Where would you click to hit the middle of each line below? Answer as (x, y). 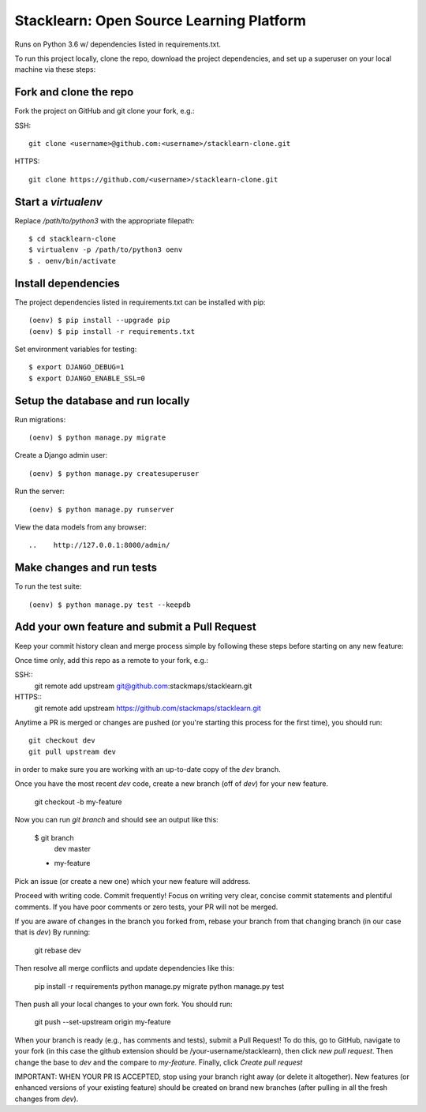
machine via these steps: (55, 69)
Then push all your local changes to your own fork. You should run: (123, 1004)
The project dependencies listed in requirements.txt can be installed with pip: (140, 302)
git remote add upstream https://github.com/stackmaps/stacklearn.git (148, 708)
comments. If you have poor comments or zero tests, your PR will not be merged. (146, 907)
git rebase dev (58, 950)
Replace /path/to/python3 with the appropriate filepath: (105, 220)
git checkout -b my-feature (78, 802)
